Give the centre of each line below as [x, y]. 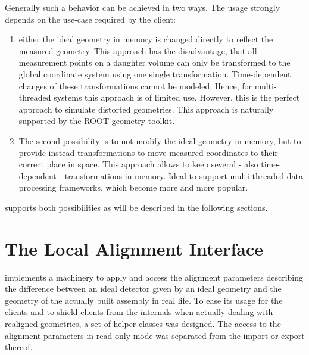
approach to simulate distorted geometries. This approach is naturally [146, 109]
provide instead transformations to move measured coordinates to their [148, 152]
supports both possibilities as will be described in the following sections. [136, 207]
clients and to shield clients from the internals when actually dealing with [139, 312]
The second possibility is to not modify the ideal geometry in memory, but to [160, 140]
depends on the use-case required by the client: [90, 19]
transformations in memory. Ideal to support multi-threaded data [184, 175]
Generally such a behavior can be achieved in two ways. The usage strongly [143, 7]
